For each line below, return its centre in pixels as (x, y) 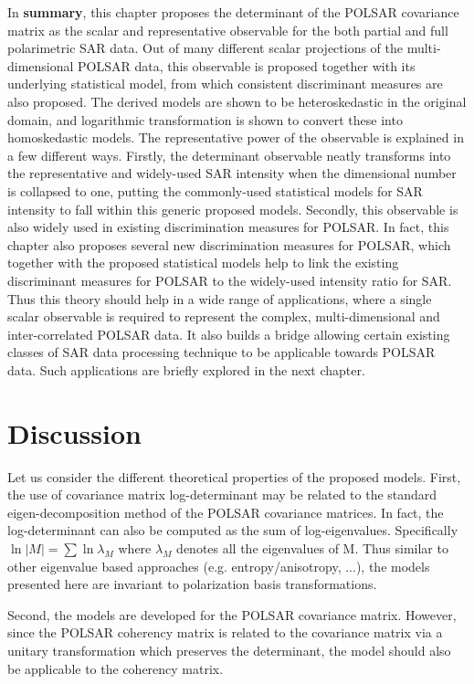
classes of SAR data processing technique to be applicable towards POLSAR (221, 352)
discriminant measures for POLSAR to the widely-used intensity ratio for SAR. (230, 280)
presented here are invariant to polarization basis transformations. (192, 584)
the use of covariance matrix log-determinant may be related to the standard (222, 495)
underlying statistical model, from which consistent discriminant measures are (225, 84)
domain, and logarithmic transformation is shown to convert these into (205, 119)
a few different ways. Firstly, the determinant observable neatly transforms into (229, 155)
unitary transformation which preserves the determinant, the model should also (229, 650)
